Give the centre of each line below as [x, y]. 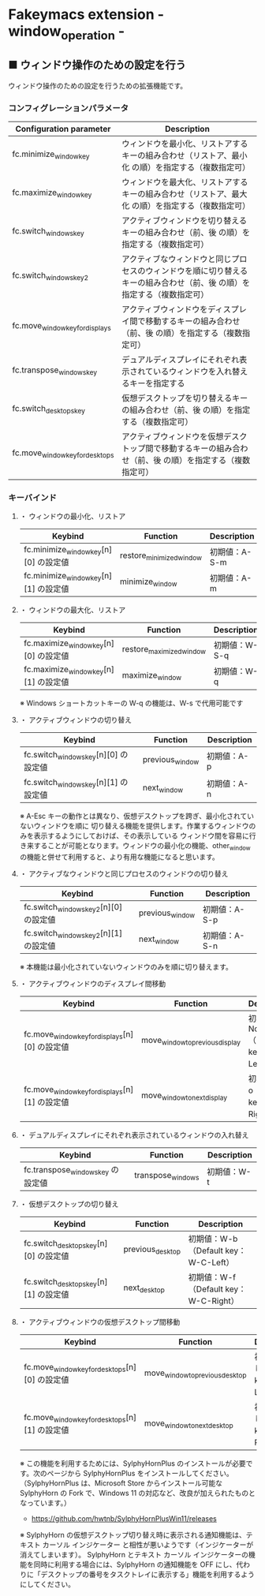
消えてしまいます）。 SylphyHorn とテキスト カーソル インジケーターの [134, 1554]
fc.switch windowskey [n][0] [71, 755]
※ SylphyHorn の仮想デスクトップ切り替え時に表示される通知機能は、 [133, 1534]
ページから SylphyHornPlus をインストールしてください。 [140, 1473]
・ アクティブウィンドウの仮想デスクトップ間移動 [100, 1321]
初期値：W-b [213, 1239]
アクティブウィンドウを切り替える [185, 220]
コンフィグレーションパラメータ [68, 108]
